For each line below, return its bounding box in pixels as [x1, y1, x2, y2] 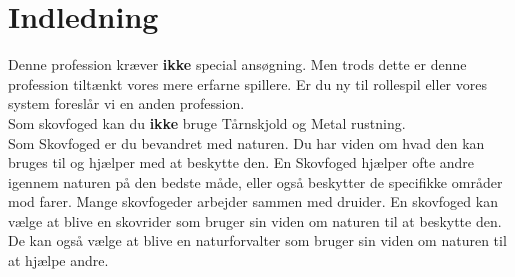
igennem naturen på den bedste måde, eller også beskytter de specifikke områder [8, 171, 503, 192]
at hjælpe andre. [8, 250, 109, 271]
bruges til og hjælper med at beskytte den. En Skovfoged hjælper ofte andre [8, 152, 475, 173]
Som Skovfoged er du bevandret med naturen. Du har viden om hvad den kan [8, 132, 485, 153]
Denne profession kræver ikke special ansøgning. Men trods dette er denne [8, 54, 467, 75]
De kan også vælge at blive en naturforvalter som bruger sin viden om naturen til [8, 230, 507, 251]
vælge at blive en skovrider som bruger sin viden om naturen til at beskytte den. [8, 210, 502, 231]
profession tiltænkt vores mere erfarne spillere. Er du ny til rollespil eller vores [8, 73, 487, 94]
